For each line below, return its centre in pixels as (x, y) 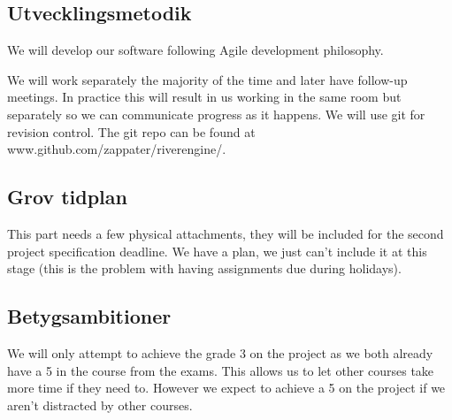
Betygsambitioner (89, 316)
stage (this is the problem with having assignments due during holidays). (204, 268)
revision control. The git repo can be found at (131, 131)
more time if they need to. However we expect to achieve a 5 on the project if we (226, 388)
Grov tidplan (67, 197)
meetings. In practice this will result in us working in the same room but (204, 97)
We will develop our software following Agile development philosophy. (195, 50)
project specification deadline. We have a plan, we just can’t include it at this (217, 251)
